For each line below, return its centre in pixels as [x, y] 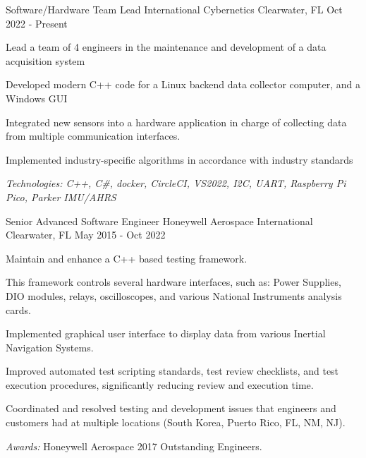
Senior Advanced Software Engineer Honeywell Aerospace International [159, 221]
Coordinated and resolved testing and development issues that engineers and [171, 408]
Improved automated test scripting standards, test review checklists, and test [172, 371]
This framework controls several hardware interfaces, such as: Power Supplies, [173, 282]
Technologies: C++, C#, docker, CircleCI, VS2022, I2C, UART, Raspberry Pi [176, 183]
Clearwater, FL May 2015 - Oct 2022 [86, 235]
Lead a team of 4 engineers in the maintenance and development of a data [166, 47]
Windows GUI [37, 98]
